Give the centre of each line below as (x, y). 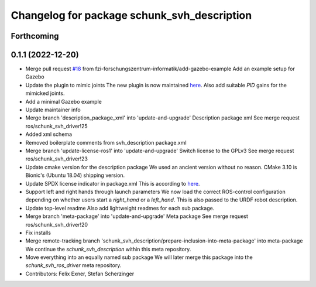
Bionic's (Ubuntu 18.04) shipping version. (75, 175)
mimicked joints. (45, 93)
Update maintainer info (53, 110)
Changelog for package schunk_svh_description (131, 15)
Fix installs (38, 233)
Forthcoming (35, 36)
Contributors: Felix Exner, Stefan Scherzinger (80, 274)
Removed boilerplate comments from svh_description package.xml (106, 142)
